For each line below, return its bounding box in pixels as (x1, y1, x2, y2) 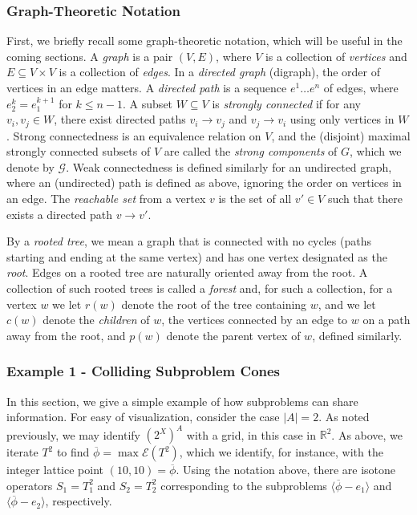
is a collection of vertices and (265, 47, 407, 64)
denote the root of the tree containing (121, 295, 307, 312)
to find (56, 444, 90, 460)
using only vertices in (289, 111, 395, 128)
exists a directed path (6, 205, 113, 222)
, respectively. (45, 493, 112, 509)
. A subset (123, 95, 173, 112)
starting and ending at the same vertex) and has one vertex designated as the (6, 248, 387, 265)
